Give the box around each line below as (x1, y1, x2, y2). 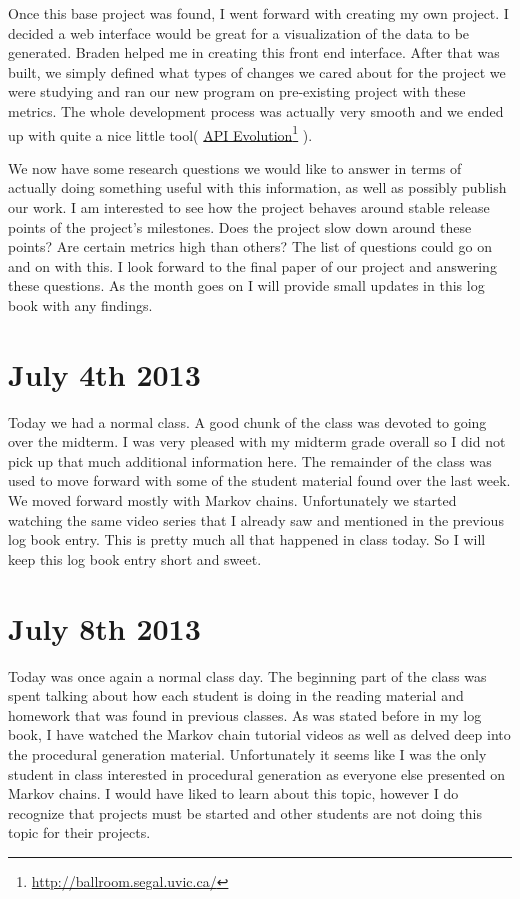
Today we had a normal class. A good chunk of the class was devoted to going (8, 411, 487, 432)
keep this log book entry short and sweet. (8, 548, 262, 569)
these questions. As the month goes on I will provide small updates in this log (8, 275, 485, 296)
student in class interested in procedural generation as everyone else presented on (8, 763, 505, 784)
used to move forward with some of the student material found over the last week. (8, 470, 511, 491)
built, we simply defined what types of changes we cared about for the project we (8, 61, 506, 82)
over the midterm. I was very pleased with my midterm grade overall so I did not (8, 431, 506, 452)
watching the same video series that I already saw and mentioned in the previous (8, 509, 504, 530)
